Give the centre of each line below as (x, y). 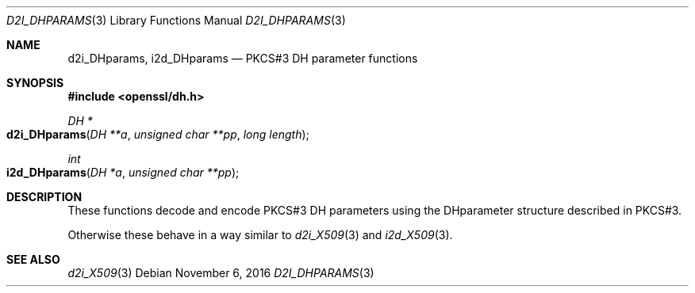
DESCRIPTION (44, 197)
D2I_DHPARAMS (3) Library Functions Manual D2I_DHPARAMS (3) (176, 20)
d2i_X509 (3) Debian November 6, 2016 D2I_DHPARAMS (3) (221, 273)
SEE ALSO (33, 259)
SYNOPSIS (35, 83)
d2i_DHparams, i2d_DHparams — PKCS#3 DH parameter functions (243, 58)
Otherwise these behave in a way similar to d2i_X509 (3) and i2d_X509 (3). (260, 235)
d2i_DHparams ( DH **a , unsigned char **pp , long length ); (158, 134)
